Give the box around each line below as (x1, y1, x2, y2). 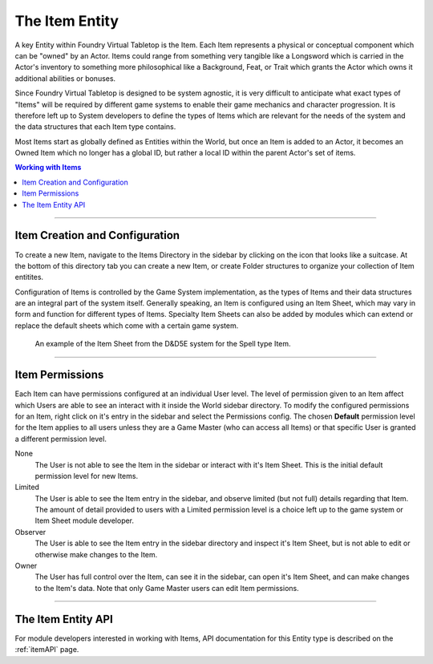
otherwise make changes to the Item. (34, 549, 158, 559)
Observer (14, 527, 47, 536)
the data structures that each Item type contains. (14, 122, 176, 132)
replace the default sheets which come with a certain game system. (14, 321, 239, 330)
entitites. (14, 273, 44, 282)
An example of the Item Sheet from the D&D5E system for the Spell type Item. (34, 339, 292, 349)
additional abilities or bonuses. (14, 73, 116, 83)
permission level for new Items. (34, 471, 139, 480)
